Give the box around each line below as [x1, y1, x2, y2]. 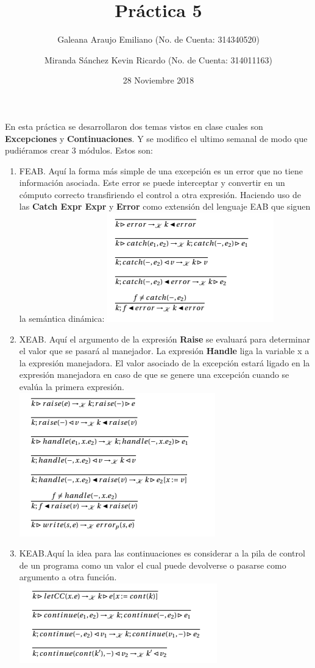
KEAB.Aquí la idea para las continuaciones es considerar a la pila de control [19, 547, 305, 560]
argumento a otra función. [19, 570, 117, 583]
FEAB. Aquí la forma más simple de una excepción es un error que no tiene [19, 164, 303, 177]
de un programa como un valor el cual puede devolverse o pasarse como [19, 558, 286, 571]
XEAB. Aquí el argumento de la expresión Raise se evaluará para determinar [19, 332, 310, 345]
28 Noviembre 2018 [122, 74, 194, 87]
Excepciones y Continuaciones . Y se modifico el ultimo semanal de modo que [5, 132, 308, 144]
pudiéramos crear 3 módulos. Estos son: [5, 144, 153, 157]
